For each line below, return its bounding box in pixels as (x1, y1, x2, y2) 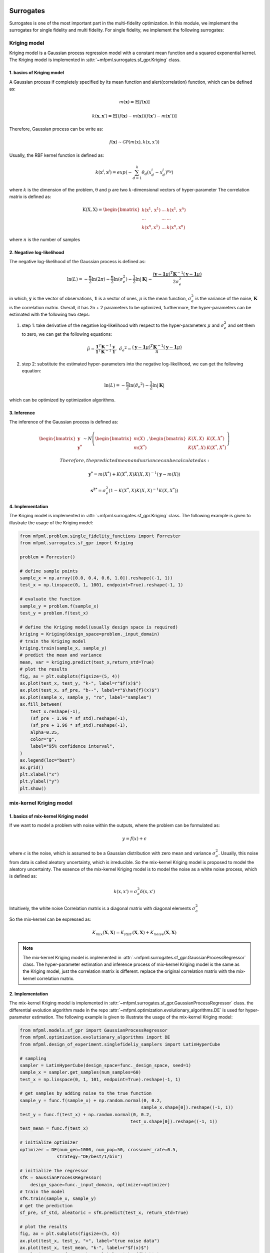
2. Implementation (9, 990, 48, 997)
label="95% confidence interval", (30, 743, 115, 749)
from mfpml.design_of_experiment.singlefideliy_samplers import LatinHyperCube (19, 1041, 220, 1047)
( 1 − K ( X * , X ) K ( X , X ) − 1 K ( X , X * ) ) (108, 487, 178, 493)
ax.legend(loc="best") (19, 757, 75, 763)
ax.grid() (19, 764, 44, 770)
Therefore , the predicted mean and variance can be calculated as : (59, 458, 209, 463)
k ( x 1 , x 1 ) (141, 206, 161, 213)
